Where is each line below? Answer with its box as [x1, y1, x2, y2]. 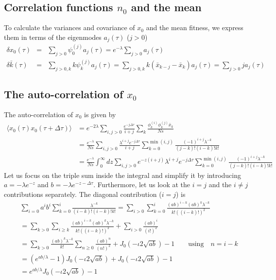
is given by [84, 109, 116, 119]
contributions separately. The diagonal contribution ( [4, 189, 162, 199]
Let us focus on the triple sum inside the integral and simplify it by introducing [4, 170, 241, 180]
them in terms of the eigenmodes [4, 32, 102, 42]
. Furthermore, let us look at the [93, 179, 190, 190]
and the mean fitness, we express [146, 22, 243, 33]
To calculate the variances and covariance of [4, 22, 135, 33]
